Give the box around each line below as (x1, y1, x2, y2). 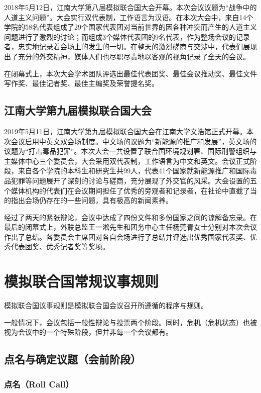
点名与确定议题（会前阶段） (4, 351, 141, 367)
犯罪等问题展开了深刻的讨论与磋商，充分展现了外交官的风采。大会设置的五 (11, 175, 257, 185)
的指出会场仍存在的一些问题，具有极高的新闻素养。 (4, 195, 173, 206)
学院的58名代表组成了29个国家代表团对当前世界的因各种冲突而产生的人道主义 (4, 22, 257, 32)
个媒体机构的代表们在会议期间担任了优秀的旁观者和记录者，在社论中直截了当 (4, 185, 257, 195)
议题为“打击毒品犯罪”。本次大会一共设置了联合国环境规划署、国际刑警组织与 (4, 146, 257, 156)
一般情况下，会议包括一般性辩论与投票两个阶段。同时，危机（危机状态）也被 (4, 317, 257, 327)
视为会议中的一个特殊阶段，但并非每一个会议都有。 (4, 327, 173, 337)
